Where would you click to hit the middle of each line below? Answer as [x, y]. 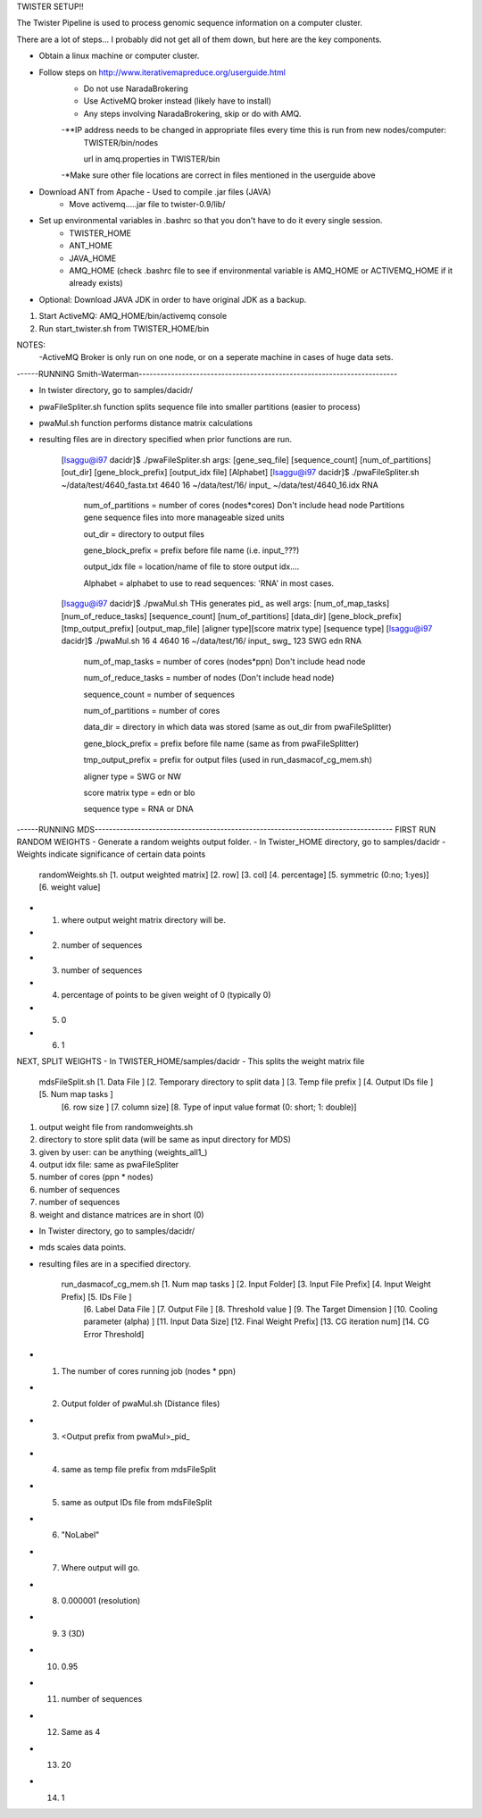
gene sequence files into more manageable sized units [184, 517]
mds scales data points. [83, 1247]
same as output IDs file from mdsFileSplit [137, 1502]
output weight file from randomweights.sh [116, 1127]
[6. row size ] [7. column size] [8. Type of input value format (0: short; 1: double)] [209, 1107]
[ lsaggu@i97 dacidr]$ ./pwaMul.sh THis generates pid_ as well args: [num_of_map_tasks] [225, 604]
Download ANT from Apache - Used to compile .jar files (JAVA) [155, 191]
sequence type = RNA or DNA [138, 809]
